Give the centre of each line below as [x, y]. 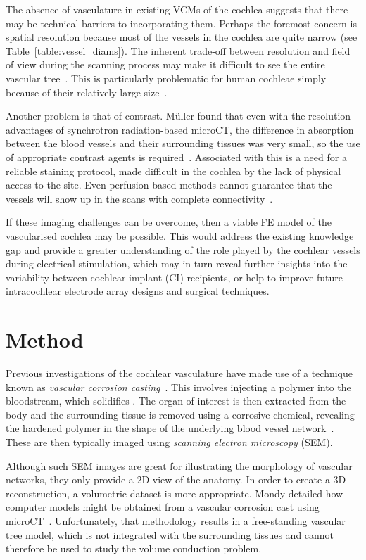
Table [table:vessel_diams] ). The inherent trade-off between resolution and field [178, 50]
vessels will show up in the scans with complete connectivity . [139, 198]
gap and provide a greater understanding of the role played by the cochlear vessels [183, 249]
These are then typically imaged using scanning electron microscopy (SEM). [169, 441]
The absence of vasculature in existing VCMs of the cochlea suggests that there [177, 9]
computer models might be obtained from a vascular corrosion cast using [163, 507]
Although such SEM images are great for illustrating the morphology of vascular [179, 465]
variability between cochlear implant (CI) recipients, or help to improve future [175, 277]
